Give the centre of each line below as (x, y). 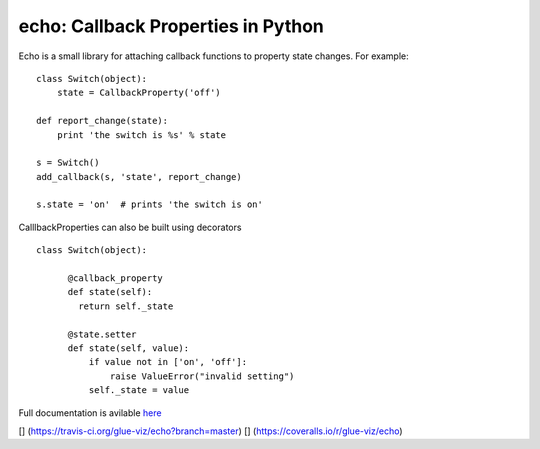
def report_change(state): (102, 121)
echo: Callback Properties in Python (171, 26)
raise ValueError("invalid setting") (202, 376)
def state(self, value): (128, 348)
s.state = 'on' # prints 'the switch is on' (150, 204)
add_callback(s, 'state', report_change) (139, 176)
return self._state (126, 306)
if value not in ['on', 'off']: (168, 362)
